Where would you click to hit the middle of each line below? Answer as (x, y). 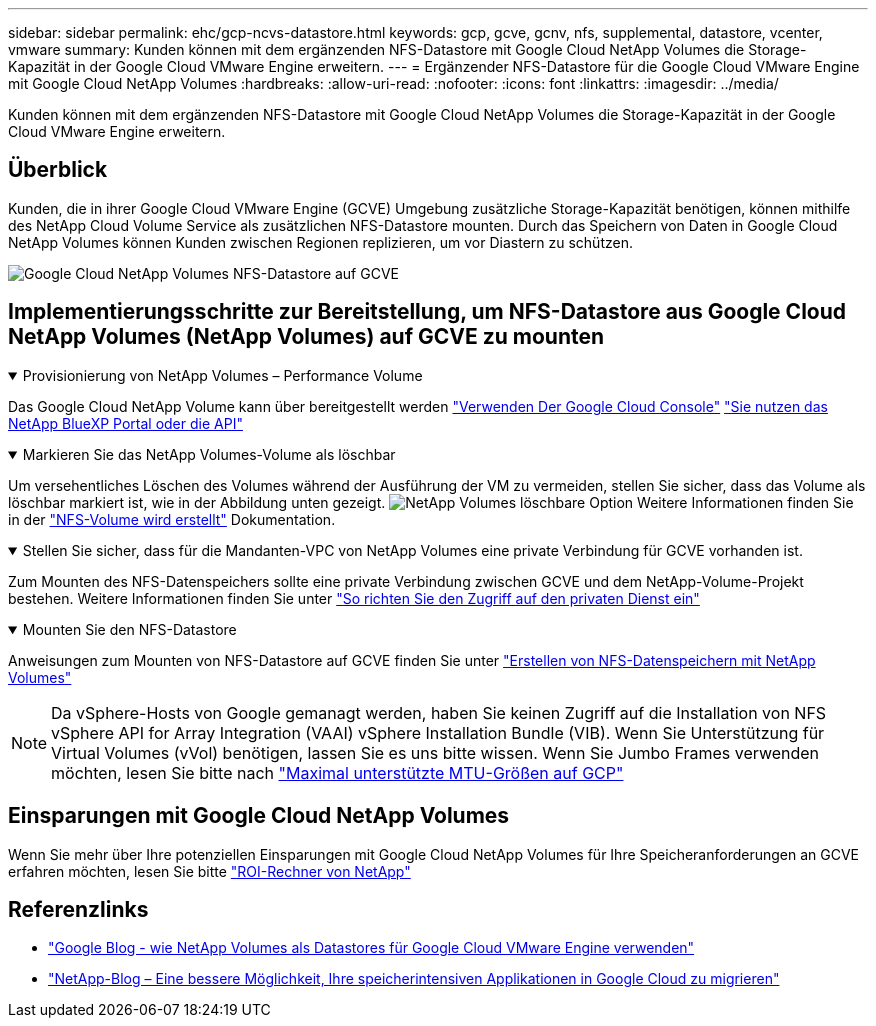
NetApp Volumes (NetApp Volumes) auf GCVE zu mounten (306, 337)
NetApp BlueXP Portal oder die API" (125, 423)
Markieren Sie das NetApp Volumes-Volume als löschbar (209, 454)
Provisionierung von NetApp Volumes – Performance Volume (222, 375)
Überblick (58, 170)
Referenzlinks (78, 909)
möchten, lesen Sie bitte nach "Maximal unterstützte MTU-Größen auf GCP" (337, 772)
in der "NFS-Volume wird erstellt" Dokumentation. (172, 519)
